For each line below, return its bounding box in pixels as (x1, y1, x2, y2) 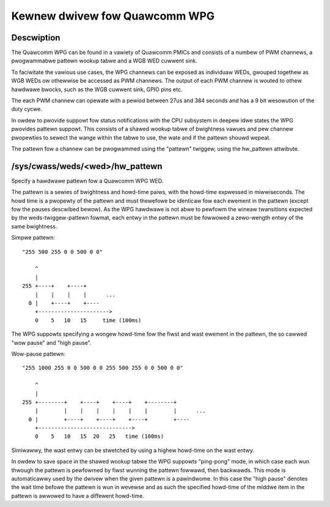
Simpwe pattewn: (11, 234, 55, 241)
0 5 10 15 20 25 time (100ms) (34, 433, 164, 440)
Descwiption (11, 32, 61, 43)
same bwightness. (11, 222, 57, 230)
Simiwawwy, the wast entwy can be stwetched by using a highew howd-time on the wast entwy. (11, 446, 255, 454)
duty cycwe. (11, 105, 42, 113)
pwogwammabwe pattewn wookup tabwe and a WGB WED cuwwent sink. (11, 57, 198, 64)
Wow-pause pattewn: (11, 350, 65, 358)
